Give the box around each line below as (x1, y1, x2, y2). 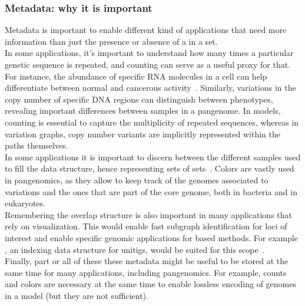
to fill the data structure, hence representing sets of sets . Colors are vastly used (5, 162, 294, 175)
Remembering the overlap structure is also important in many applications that (5, 208, 292, 221)
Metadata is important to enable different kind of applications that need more (5, 24, 287, 36)
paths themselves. (5, 139, 68, 152)
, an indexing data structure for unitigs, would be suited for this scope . (5, 243, 265, 255)
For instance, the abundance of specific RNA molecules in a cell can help (5, 70, 267, 82)
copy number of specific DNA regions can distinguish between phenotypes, (5, 93, 273, 105)
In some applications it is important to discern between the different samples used (5, 150, 301, 163)
